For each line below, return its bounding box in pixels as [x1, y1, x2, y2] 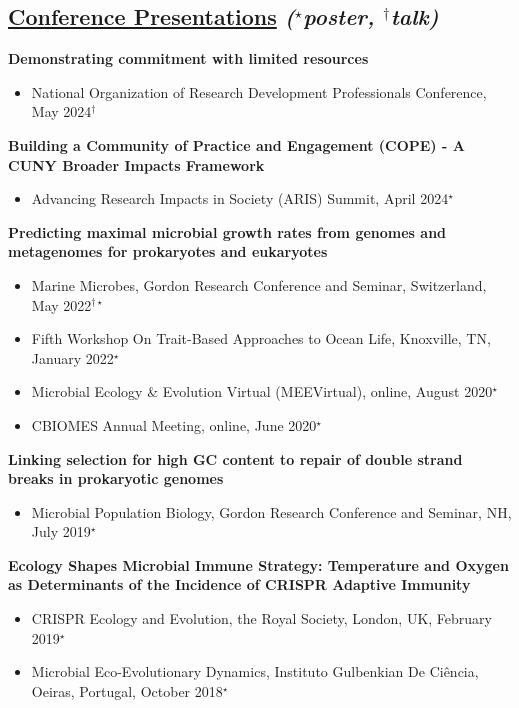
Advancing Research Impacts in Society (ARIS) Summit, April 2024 [31, 188, 449, 209]
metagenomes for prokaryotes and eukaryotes [8, 241, 328, 262]
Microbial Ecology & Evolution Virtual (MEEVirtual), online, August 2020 [31, 381, 493, 402]
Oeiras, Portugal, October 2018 [31, 680, 223, 701]
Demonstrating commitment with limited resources [8, 48, 369, 69]
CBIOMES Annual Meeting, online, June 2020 [31, 414, 317, 435]
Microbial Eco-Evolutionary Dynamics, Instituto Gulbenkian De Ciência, [31, 661, 479, 682]
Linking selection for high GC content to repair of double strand [8, 448, 463, 469]
